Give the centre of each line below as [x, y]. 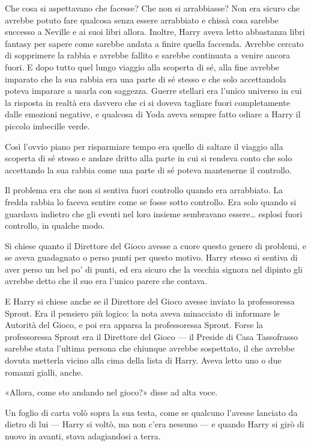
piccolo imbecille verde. [47, 125]
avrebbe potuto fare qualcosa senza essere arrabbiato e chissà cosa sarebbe [142, 20]
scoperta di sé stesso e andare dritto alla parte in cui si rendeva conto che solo [149, 158]
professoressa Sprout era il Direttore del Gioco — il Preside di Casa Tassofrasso [152, 336]
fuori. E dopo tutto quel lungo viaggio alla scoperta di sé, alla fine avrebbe [142, 67]
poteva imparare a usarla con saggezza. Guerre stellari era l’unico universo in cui [153, 91]
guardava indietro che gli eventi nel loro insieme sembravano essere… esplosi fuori [154, 213]
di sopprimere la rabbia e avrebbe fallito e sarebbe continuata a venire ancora [148, 55]
